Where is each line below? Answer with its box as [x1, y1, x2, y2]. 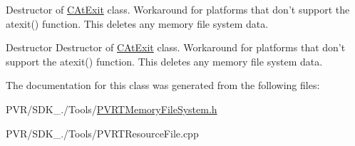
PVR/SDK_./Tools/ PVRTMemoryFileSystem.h [6, 101, 217, 116]
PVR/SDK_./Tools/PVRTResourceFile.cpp [6, 125, 199, 140]
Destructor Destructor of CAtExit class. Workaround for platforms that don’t [6, 40, 346, 55]
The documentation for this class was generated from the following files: [6, 78, 320, 93]
